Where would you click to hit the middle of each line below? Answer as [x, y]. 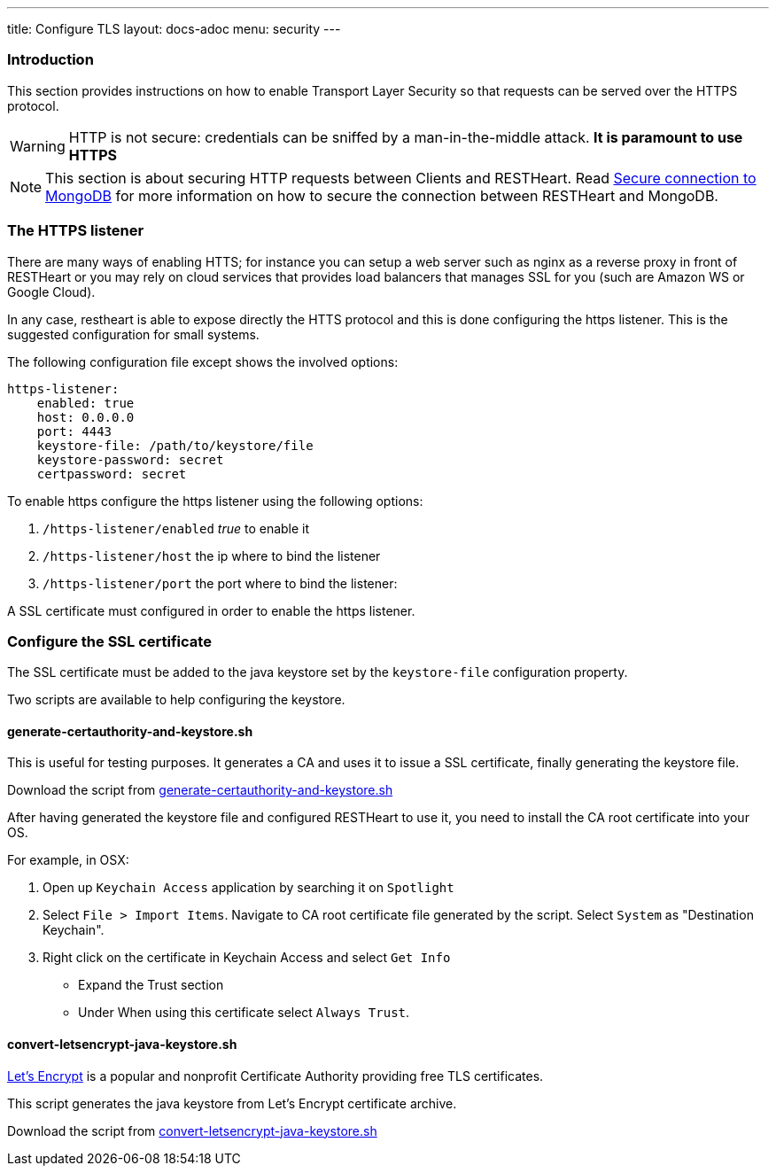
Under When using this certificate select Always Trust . [244, 1013]
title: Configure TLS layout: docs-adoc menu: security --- [174, 29]
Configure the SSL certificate [109, 641]
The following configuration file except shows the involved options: [203, 361]
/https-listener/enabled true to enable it [176, 528]
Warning [38, 146]
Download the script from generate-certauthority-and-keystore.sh [200, 790]
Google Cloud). [51, 291]
